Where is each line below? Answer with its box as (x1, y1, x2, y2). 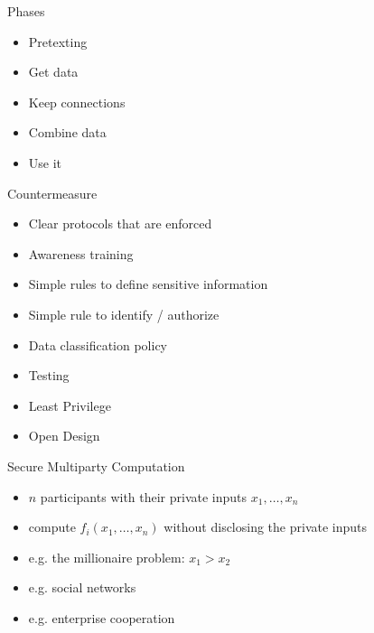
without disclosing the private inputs (164, 517, 368, 536)
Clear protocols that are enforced (28, 214, 212, 233)
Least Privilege (28, 396, 111, 414)
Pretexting (28, 32, 88, 51)
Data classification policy (28, 335, 167, 354)
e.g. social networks (28, 578, 136, 597)
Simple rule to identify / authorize (28, 304, 220, 323)
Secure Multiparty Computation (7, 456, 185, 475)
